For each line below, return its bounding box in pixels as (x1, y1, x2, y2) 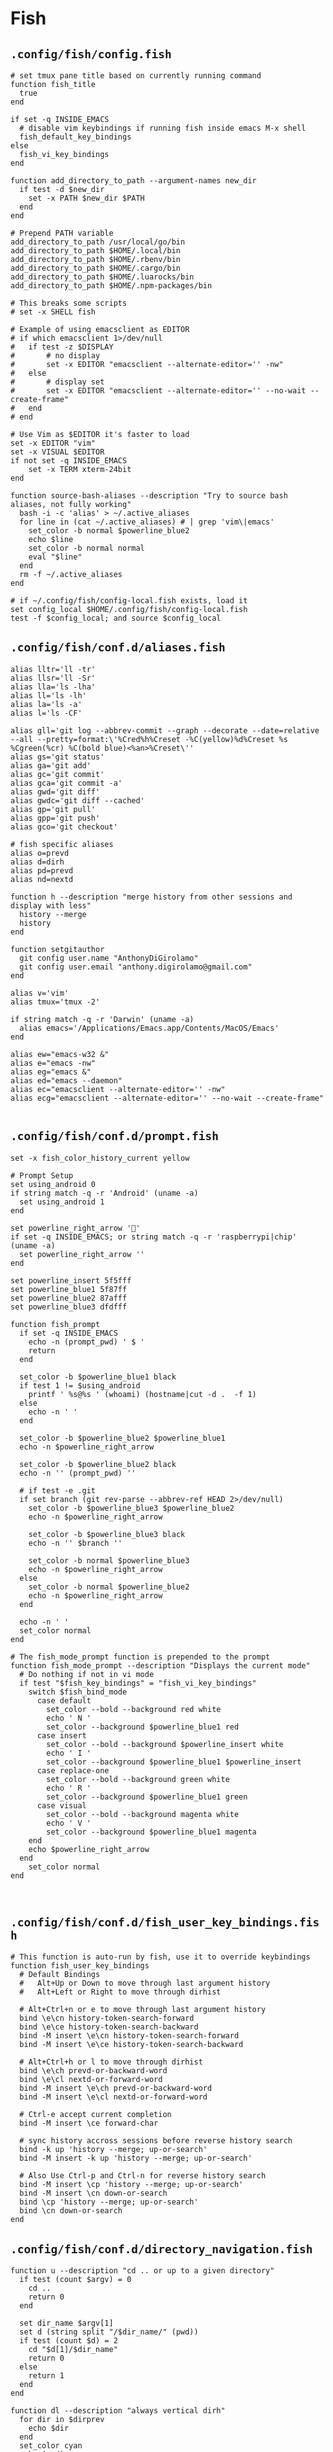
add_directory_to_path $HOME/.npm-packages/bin (10, 281, 213, 291)
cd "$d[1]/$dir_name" (28, 2345, 118, 2355)
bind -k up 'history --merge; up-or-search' (19, 2145, 208, 2155)
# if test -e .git (19, 1485, 97, 1496)
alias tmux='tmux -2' (10, 997, 101, 1007)
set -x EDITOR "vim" (10, 438, 97, 448)
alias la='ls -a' (10, 699, 83, 709)
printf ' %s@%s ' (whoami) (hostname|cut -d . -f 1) (28, 1389, 257, 1399)
